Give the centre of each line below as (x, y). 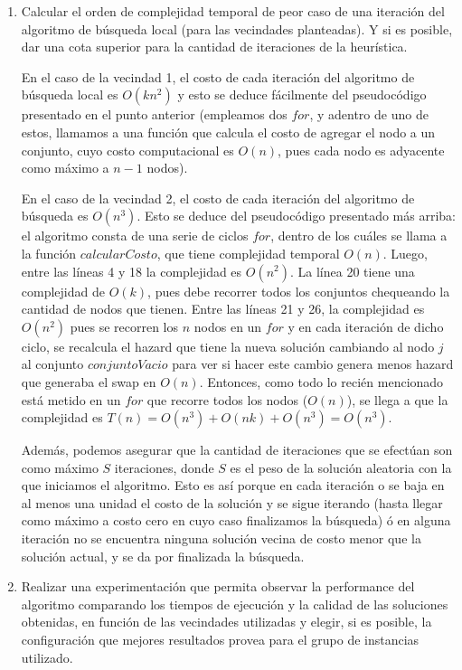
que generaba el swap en (89, 381)
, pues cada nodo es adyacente (361, 150)
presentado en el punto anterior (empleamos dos (154, 114)
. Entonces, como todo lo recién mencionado (321, 381)
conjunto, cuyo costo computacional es (127, 150)
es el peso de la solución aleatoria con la (341, 467)
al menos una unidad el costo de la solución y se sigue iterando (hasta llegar (232, 502)
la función (49, 253)
